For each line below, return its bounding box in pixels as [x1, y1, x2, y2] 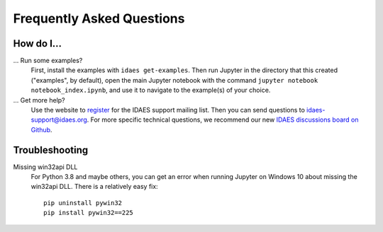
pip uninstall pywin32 [43, 199, 123, 207]
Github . [30, 125, 52, 134]
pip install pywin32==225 [43, 209, 134, 217]
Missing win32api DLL [13, 163, 78, 171]
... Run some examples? [13, 57, 83, 65]
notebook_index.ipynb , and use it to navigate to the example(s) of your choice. [30, 86, 271, 95]
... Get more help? [13, 95, 65, 104]
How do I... [13, 37, 62, 50]
